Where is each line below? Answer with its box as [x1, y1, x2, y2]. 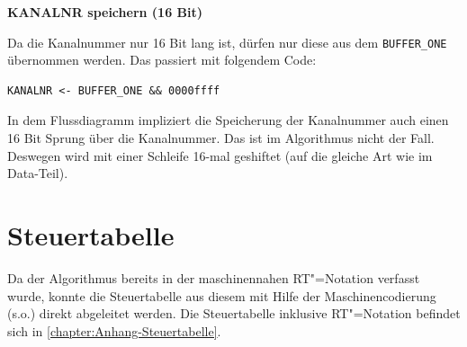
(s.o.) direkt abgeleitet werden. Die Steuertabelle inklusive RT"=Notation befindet [7, 304, 461, 323]
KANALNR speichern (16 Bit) [7, 3, 202, 21]
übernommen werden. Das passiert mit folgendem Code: [7, 50, 317, 69]
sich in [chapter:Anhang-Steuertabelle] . [7, 321, 221, 340]
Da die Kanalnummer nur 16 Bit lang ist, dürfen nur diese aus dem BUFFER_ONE [7, 32, 447, 51]
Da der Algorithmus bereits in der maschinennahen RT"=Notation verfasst [7, 268, 420, 287]
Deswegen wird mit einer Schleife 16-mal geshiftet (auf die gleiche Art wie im [7, 146, 433, 165]
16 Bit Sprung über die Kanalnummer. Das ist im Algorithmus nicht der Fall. [7, 129, 435, 147]
